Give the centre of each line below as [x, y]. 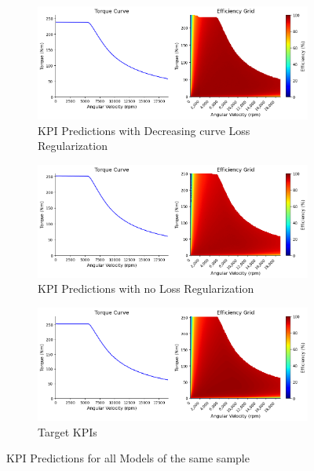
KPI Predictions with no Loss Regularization [146, 288]
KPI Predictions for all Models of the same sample [128, 458]
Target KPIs [68, 431]
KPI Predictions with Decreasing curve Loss [144, 130]
